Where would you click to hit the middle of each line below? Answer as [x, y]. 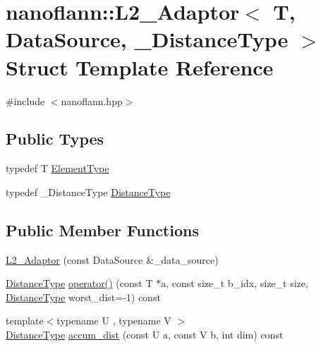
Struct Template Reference [140, 67]
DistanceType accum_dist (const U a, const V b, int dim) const [145, 335]
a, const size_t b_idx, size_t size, [235, 283]
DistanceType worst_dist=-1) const [83, 297]
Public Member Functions [102, 230]
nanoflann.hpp [92, 101]
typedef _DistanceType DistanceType [88, 191]
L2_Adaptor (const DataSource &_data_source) [112, 259]
